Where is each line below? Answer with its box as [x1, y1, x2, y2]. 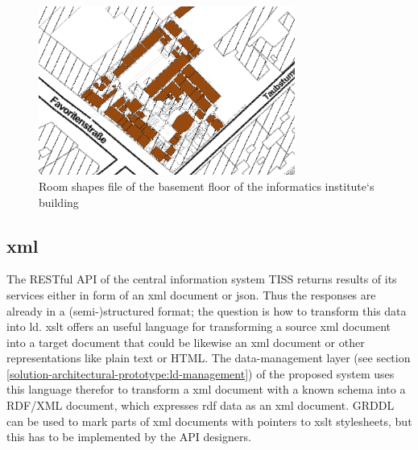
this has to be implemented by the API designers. [6, 428, 251, 445]
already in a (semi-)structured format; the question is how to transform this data [6, 302, 407, 319]
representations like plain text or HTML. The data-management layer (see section [6, 349, 411, 366]
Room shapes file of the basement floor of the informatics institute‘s [39, 177, 375, 194]
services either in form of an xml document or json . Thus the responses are [6, 286, 376, 303]
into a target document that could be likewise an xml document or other [6, 333, 365, 350]
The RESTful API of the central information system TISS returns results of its [6, 270, 397, 287]
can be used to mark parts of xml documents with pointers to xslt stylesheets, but [6, 412, 412, 429]
